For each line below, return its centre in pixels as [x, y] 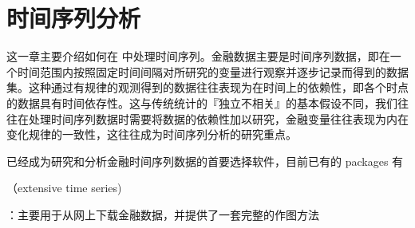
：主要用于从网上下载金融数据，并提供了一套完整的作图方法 [163, 214]
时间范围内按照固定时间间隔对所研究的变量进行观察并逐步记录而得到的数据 [213, 71]
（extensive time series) [64, 188]
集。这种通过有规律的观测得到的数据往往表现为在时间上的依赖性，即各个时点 [207, 87]
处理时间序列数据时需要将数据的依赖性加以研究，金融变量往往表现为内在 [218, 118]
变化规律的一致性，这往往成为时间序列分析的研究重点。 [152, 134]
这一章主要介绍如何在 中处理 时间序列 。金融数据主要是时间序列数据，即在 [198, 56]
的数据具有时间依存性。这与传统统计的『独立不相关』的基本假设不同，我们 [202, 102]
